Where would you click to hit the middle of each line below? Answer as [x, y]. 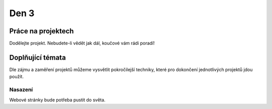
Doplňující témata [38, 57]
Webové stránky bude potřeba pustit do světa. [57, 100]
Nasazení [21, 90]
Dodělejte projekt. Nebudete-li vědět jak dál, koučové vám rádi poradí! [82, 43]
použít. [16, 77]
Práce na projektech [42, 31]
